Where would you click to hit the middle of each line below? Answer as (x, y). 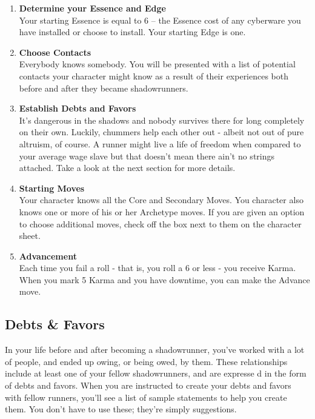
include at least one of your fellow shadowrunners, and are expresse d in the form (156, 373)
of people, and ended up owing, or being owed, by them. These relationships (146, 361)
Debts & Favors (55, 324)
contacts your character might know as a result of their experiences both (154, 75)
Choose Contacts (55, 52)
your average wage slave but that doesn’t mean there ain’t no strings (147, 156)
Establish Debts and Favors (78, 108)
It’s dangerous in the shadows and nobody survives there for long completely (162, 120)
